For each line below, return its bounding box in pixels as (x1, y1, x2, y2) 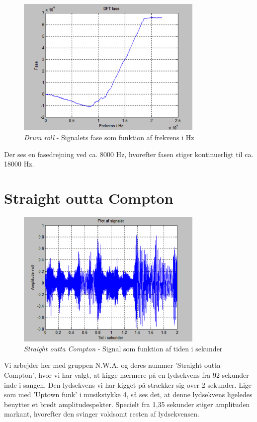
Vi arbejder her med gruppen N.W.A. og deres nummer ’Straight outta (4, 360, 221, 370)
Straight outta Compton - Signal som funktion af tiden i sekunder (24, 343, 223, 353)
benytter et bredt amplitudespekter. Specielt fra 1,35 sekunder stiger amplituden (4, 399, 250, 409)
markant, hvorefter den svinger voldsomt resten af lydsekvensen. (4, 409, 199, 419)
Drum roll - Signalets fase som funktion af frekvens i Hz (24, 132, 194, 142)
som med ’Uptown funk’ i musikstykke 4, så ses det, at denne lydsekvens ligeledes (4, 389, 253, 400)
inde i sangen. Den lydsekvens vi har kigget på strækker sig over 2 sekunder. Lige (4, 379, 252, 390)
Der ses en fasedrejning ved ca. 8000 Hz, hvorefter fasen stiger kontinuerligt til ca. (4, 149, 254, 159)
